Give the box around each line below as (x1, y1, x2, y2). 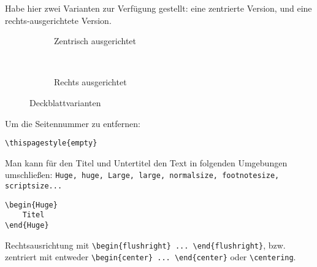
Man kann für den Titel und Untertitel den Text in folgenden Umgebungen (5, 156, 288, 169)
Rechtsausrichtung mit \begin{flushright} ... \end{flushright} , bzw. (5, 238, 286, 251)
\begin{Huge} (5, 200, 58, 209)
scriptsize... (5, 182, 63, 191)
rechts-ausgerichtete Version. (5, 14, 112, 26)
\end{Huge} (5, 221, 49, 230)
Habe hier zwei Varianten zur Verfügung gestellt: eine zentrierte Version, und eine (5, 2, 312, 14)
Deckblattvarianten (29, 96, 101, 109)
